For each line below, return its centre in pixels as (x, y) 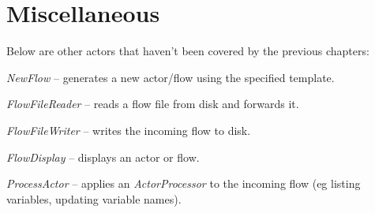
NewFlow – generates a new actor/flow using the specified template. (171, 77)
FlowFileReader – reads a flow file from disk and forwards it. (153, 104)
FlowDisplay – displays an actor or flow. (103, 157)
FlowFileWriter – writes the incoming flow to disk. (129, 130)
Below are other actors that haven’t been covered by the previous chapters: (188, 51)
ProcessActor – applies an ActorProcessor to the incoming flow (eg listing (184, 183)
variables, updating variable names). (94, 198)
